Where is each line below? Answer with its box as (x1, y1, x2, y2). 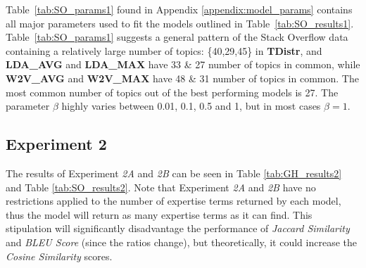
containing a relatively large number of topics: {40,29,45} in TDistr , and (6, 43, 322, 58)
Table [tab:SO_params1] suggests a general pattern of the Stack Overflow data (6, 30, 348, 44)
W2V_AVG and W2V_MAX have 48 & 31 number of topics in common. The (6, 70, 359, 85)
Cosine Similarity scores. (6, 248, 113, 263)
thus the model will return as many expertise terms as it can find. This (6, 207, 313, 222)
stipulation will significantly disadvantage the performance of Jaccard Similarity (6, 221, 350, 236)
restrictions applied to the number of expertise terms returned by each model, (6, 193, 341, 208)
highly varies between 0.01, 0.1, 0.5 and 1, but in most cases (61, 98, 321, 113)
